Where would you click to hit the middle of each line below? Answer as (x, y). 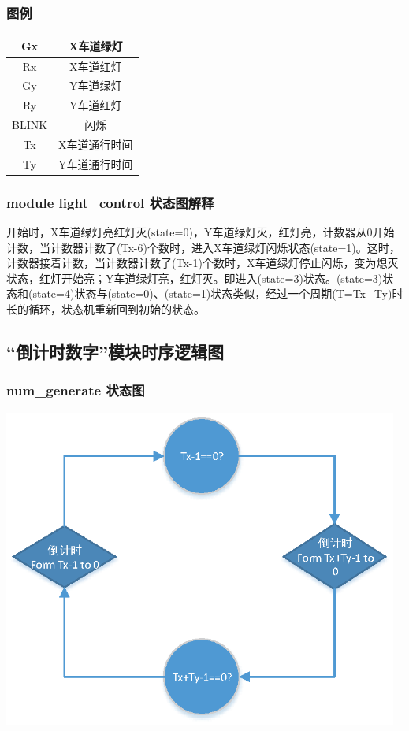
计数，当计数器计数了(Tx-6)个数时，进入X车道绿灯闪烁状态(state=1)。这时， (203, 247)
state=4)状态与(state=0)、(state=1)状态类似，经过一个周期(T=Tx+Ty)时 (218, 293)
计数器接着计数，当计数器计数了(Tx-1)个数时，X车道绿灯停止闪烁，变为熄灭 (203, 263)
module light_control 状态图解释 (110, 202)
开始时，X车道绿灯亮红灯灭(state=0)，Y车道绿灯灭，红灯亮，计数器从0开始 (201, 232)
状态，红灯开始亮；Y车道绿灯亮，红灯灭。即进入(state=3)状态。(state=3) (195, 278)
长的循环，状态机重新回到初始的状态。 (106, 309)
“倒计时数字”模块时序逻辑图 (115, 352)
